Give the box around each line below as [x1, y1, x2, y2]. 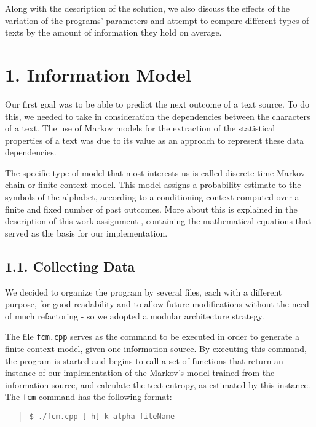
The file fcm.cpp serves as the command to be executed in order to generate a [5, 330, 299, 343]
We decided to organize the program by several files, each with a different [5, 285, 282, 298]
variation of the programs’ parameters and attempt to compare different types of [5, 14, 309, 26]
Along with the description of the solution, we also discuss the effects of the [5, 2, 290, 14]
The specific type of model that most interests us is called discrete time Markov [5, 166, 306, 179]
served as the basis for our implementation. [5, 226, 168, 239]
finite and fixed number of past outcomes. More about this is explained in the [5, 202, 298, 215]
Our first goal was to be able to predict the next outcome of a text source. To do [5, 97, 310, 110]
